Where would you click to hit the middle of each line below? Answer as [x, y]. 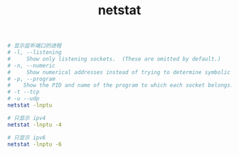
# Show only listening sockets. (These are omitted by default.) [114, 59]
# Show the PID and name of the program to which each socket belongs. [121, 85]
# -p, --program [31, 79]
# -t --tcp [23, 92]
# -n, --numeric [31, 65]
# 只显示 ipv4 [27, 118]
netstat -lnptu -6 [34, 144]
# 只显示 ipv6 [27, 137]
